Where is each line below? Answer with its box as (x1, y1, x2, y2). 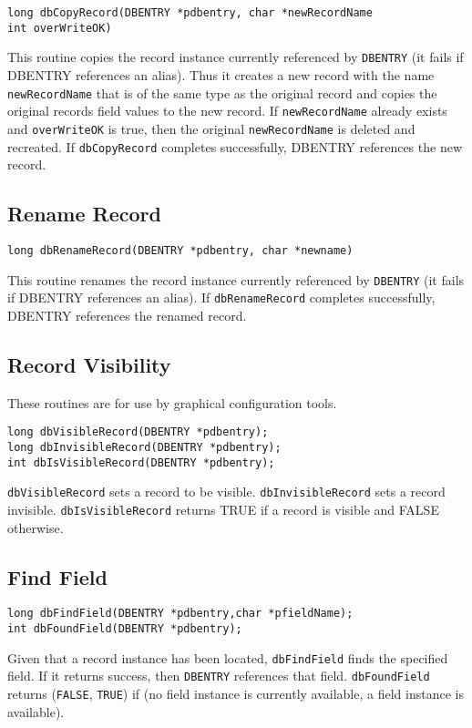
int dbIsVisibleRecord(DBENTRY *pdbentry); (7, 456, 275, 469)
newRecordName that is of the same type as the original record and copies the (7, 83, 437, 102)
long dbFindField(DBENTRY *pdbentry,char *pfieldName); (7, 607, 354, 620)
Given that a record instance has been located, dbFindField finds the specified (7, 648, 448, 667)
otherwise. (7, 518, 64, 537)
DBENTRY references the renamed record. (7, 305, 247, 324)
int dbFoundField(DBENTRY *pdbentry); (7, 622, 242, 636)
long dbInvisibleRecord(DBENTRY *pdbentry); (7, 441, 282, 454)
